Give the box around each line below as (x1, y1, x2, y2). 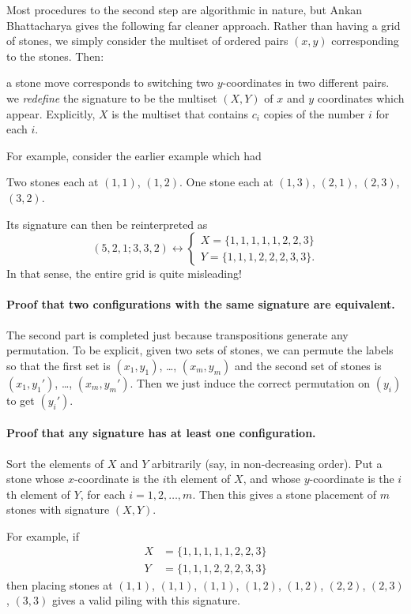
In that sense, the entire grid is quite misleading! (6, 265, 242, 282)
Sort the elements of (6, 455, 104, 471)
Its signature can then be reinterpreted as (6, 215, 208, 232)
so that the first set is (6, 357, 111, 373)
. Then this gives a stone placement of (192, 485, 377, 502)
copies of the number (263, 105, 365, 122)
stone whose (6, 470, 65, 487)
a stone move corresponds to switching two (6, 74, 214, 91)
